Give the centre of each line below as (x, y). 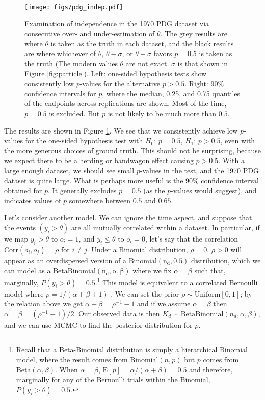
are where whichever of (60, 53)
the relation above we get (44, 303)
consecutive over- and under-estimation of (90, 33)
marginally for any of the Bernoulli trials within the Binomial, (113, 379)
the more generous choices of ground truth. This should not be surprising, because (133, 150)
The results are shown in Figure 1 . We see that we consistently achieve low (121, 130)
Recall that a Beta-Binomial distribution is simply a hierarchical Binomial (132, 349)
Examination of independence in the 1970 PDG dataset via (117, 23)
